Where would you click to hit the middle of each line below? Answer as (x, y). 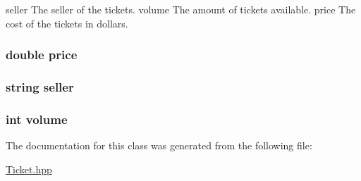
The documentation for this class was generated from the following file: (159, 145)
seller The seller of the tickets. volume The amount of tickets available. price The (181, 9)
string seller (40, 86)
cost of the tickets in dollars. (67, 23)
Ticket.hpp (29, 169)
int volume (37, 119)
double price (42, 55)
